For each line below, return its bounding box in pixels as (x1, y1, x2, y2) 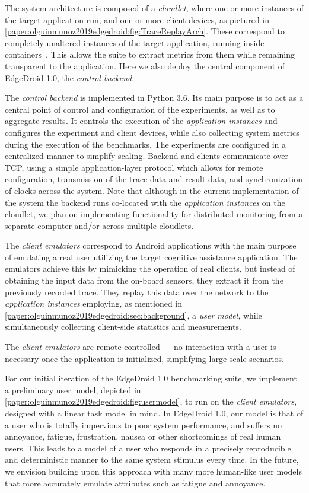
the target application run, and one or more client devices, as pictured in (5, 13, 270, 26)
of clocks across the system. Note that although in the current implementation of (5, 184, 299, 196)
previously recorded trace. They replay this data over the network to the (5, 285, 269, 298)
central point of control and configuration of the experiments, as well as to (5, 103, 275, 115)
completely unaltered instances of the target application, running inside (5, 36, 265, 49)
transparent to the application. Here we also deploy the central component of (5, 59, 285, 72)
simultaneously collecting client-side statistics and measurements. (5, 320, 241, 333)
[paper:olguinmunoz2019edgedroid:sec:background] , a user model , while (5, 308, 262, 321)
